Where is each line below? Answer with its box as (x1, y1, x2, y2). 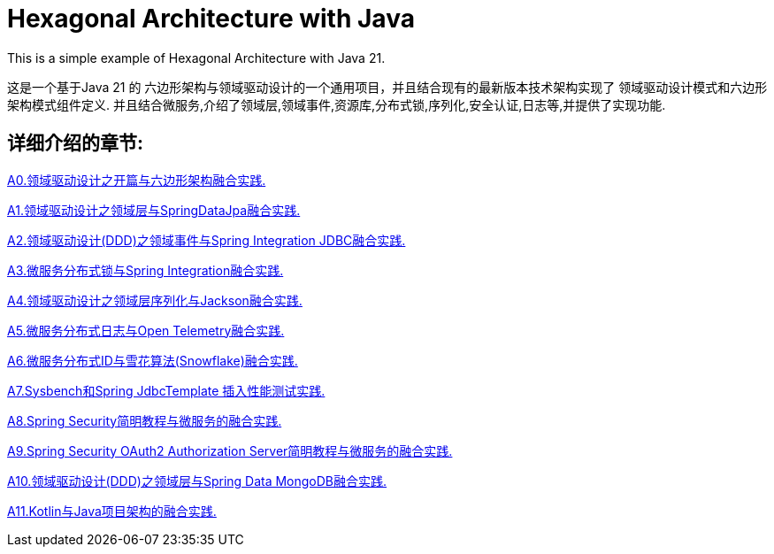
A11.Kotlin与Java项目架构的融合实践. (7, 503, 217, 519)
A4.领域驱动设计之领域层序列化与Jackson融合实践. (7, 292, 303, 308)
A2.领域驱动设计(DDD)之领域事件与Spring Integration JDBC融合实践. (7, 232, 406, 248)
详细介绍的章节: (7, 132, 144, 155)
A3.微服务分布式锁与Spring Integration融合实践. (7, 262, 284, 278)
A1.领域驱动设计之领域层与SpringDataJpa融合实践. (7, 202, 301, 218)
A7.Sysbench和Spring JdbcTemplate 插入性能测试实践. (7, 382, 326, 398)
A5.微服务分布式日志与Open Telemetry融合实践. (7, 322, 285, 338)
